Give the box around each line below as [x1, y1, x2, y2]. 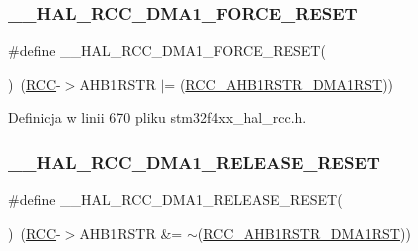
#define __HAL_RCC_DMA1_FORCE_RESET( [8, 40, 326, 61]
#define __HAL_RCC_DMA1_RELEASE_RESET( [8, 189, 343, 210]
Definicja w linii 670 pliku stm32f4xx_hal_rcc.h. [8, 107, 307, 128]
